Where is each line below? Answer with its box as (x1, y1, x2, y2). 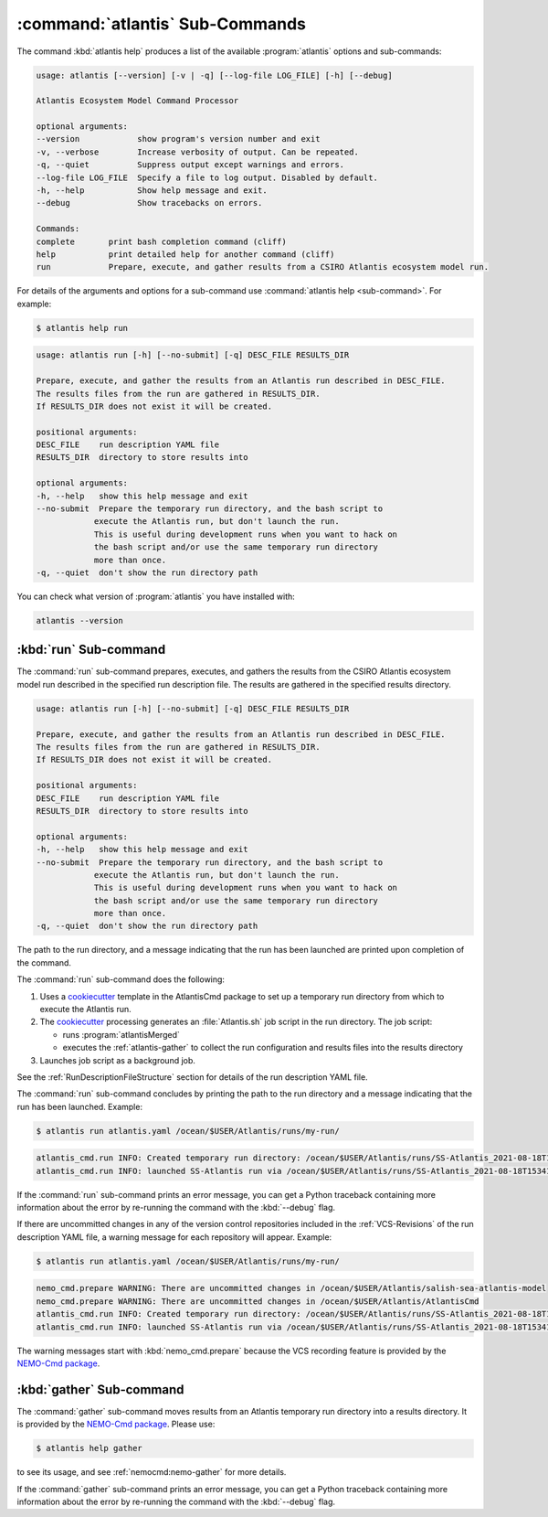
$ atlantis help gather (36, 1443, 143, 1454)
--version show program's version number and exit (36, 134, 321, 144)
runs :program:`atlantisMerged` (62, 1029, 180, 1040)
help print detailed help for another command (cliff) (36, 250, 335, 260)
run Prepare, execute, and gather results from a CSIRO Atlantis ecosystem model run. (36, 262, 489, 272)
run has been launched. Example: (16, 1101, 143, 1112)
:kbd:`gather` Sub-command (16, 1382, 184, 1397)
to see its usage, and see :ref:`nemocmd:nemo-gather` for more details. (16, 1467, 287, 1478)
